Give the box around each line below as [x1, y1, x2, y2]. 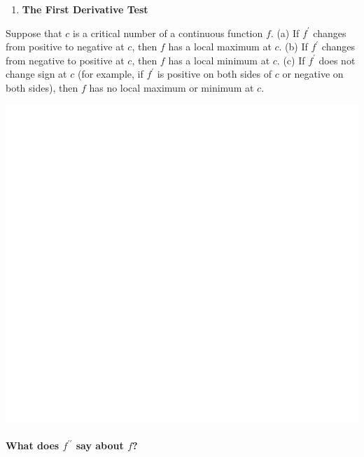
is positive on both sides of [157, 66, 272, 81]
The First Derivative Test [22, 2, 148, 16]
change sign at [6, 66, 67, 81]
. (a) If [270, 25, 300, 40]
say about [76, 438, 124, 453]
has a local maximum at [168, 39, 272, 54]
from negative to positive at [6, 52, 125, 67]
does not [318, 52, 356, 67]
